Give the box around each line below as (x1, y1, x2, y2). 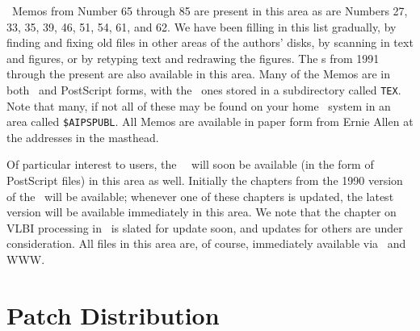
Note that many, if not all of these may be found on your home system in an (6, 97, 391, 114)
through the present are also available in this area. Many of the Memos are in (6, 65, 390, 82)
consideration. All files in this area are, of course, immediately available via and (6, 235, 406, 252)
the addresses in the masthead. (6, 128, 159, 145)
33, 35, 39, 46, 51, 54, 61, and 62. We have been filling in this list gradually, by (6, 18, 397, 35)
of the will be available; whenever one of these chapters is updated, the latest (6, 187, 394, 204)
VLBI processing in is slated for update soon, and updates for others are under (6, 219, 403, 236)
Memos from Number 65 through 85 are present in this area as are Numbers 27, (11, 2, 408, 19)
